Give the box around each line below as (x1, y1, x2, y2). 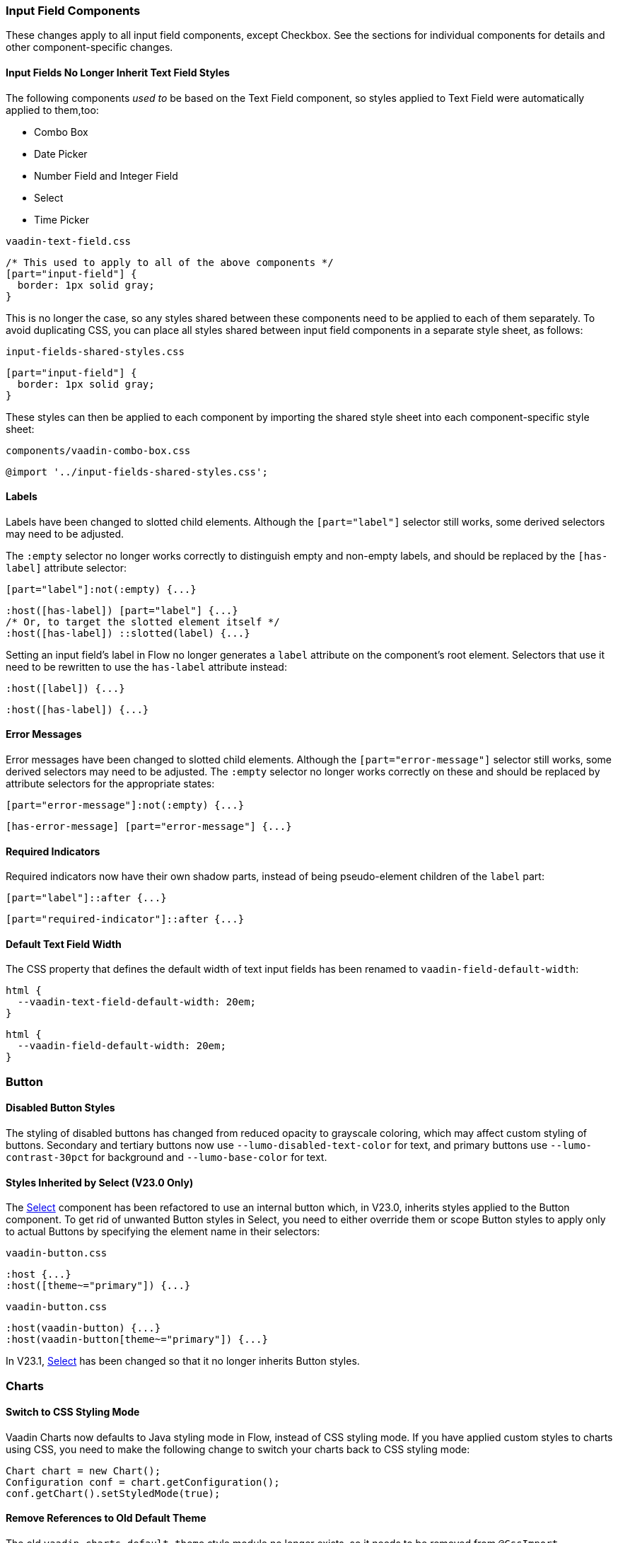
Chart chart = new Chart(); (6, 1464, 161, 1476)
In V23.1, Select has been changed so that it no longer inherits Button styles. (6, 1355, 360, 1368)
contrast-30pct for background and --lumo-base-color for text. (6, 1151, 327, 1164)
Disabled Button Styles (6, 1102, 115, 1114)
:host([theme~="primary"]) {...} (6, 1280, 191, 1292)
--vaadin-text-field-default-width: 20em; (17, 996, 257, 1008)
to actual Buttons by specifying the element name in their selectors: (6, 1225, 320, 1238)
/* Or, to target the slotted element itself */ (6, 616, 280, 628)
